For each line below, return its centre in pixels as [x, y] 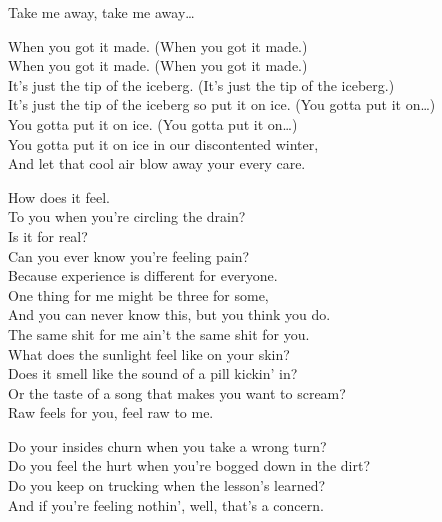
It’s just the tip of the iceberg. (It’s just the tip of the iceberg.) [201, 84]
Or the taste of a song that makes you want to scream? [177, 392]
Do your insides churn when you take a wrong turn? [167, 445]
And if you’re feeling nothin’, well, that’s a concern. [166, 504]
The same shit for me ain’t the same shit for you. [159, 333]
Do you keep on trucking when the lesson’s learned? [167, 485]
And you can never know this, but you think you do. [169, 314]
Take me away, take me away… [101, 12]
